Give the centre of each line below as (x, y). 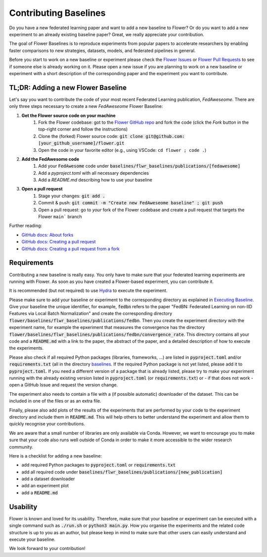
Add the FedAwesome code (50, 159)
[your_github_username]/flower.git (81, 143)
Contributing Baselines (57, 13)
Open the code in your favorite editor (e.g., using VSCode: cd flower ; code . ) (122, 150)
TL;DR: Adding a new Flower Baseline (68, 87)
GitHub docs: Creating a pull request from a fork (70, 249)
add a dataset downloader (48, 479)
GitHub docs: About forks (47, 234)
